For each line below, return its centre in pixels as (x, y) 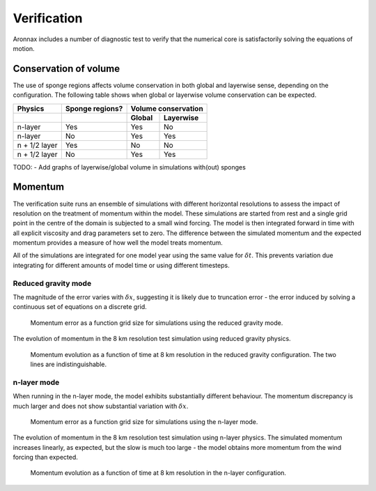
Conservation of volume (66, 69)
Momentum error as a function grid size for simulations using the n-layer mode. (144, 421)
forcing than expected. (45, 458)
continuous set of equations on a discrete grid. (80, 307)
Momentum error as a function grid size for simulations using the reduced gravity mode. (157, 323)
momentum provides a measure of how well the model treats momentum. (118, 243)
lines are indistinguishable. (69, 364)
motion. (24, 48)
